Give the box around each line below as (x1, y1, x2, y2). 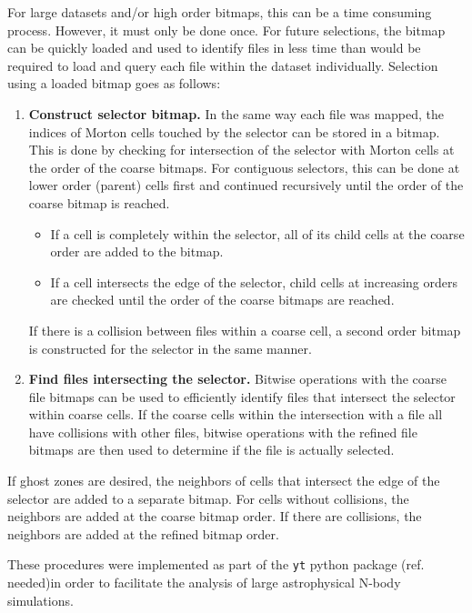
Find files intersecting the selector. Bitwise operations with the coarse (28, 369, 447, 388)
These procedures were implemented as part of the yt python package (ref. (7, 555, 425, 574)
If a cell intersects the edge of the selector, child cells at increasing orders (50, 272, 458, 291)
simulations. (7, 590, 74, 609)
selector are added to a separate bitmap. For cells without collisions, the (7, 488, 409, 507)
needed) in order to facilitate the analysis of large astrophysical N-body (7, 573, 401, 592)
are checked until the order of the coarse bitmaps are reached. (50, 290, 395, 309)
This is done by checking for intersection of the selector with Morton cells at (28, 140, 455, 159)
